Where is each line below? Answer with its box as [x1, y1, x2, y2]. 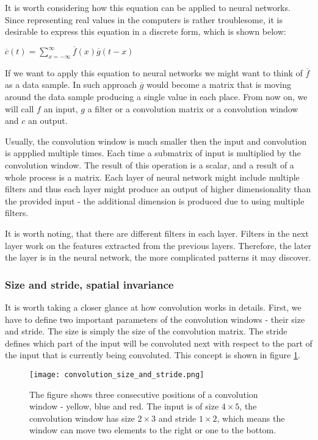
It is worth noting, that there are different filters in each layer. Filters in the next [5, 226, 309, 239]
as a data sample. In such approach [5, 78, 137, 91]
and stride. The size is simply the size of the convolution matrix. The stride [5, 325, 287, 337]
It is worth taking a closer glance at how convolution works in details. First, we [5, 300, 302, 313]
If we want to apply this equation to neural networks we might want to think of [5, 66, 303, 79]
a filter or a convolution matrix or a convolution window [87, 102, 298, 115]
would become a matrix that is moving [146, 78, 292, 91]
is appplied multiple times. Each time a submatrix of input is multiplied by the [5, 146, 301, 159]
